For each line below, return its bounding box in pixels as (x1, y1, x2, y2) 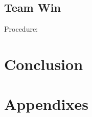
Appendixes (4, 93, 88, 114)
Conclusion (4, 53, 83, 74)
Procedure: (4, 24, 38, 34)
